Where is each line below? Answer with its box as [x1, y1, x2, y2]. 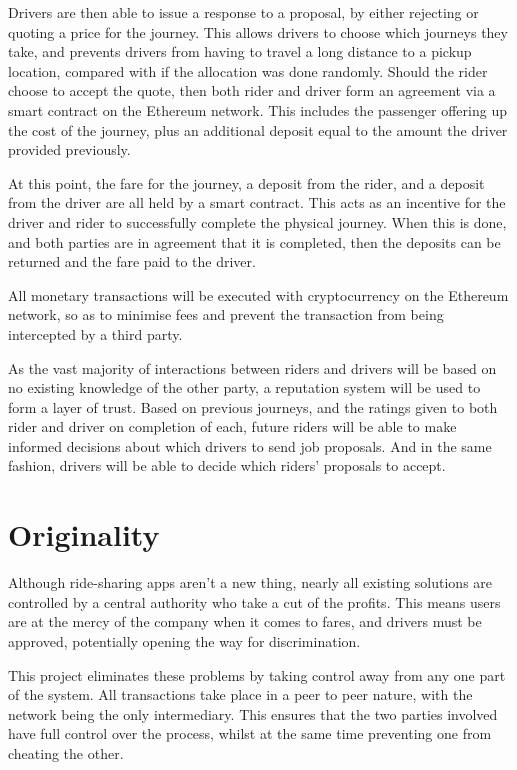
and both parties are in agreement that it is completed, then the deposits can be [8, 231, 501, 252]
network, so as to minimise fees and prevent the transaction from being [8, 304, 444, 325]
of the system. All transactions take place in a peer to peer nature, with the [8, 684, 473, 705]
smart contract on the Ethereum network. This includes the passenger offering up [8, 99, 507, 120]
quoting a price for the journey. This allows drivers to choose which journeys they [8, 21, 508, 42]
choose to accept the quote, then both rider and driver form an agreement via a [8, 80, 496, 101]
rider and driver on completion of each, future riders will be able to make [8, 416, 457, 437]
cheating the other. [8, 742, 124, 763]
